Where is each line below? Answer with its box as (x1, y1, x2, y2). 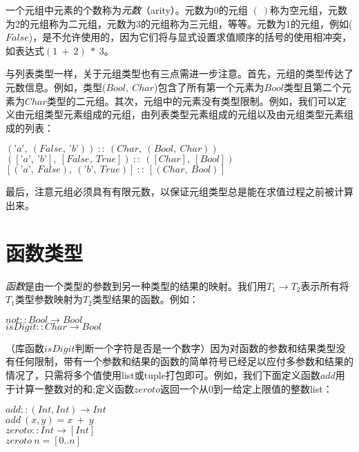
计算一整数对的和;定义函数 (14, 381, 134, 395)
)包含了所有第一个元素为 (154, 79, 264, 94)
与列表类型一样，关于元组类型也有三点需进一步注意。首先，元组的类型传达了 (6, 66, 353, 81)
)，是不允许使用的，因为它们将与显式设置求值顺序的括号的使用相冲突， (28, 30, 352, 44)
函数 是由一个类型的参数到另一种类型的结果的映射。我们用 (6, 278, 266, 293)
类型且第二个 (283, 79, 342, 94)
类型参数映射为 (14, 292, 83, 306)
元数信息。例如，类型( (6, 79, 106, 94)
